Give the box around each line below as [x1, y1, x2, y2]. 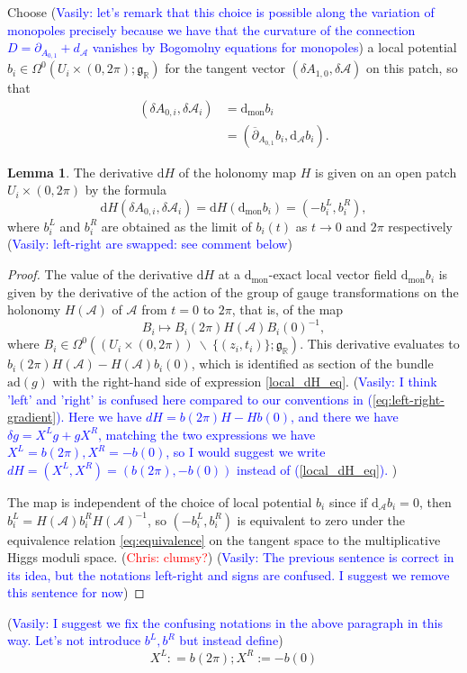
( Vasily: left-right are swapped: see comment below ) [7, 234, 292, 253]
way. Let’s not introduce [7, 631, 141, 650]
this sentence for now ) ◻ [7, 583, 145, 602]
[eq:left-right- [373, 389, 445, 408]
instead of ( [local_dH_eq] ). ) [237, 459, 398, 478]
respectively [388, 216, 453, 235]
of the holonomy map [178, 162, 297, 181]
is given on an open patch [315, 162, 457, 181]
